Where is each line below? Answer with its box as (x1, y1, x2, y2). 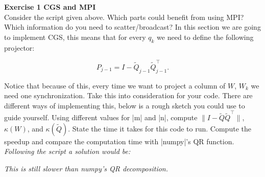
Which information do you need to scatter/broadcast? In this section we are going (4, 21, 261, 32)
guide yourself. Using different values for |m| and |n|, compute (4, 112, 198, 123)
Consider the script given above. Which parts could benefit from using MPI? (4, 11, 244, 22)
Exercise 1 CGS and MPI (4, 2, 96, 12)
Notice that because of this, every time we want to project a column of (4, 80, 226, 91)
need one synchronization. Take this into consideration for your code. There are (4, 90, 253, 101)
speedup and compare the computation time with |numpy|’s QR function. (4, 136, 234, 146)
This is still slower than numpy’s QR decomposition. (4, 163, 168, 173)
